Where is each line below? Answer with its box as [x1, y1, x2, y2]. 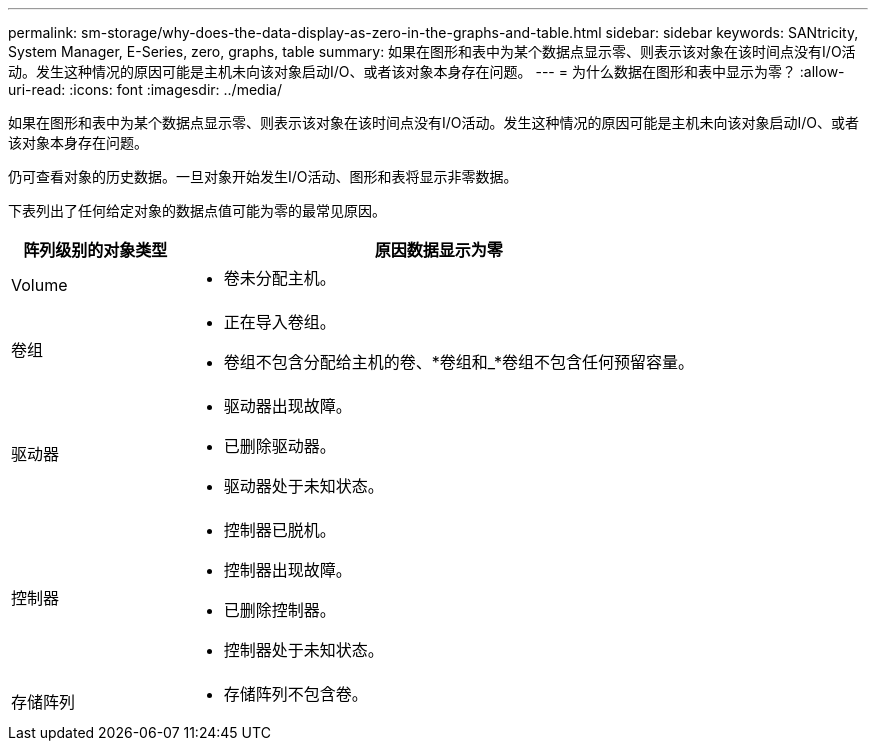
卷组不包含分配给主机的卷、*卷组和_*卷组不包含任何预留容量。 [223, 352, 694, 372]
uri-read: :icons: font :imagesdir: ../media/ [8, 81, 282, 98]
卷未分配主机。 [223, 268, 336, 288]
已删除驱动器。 [223, 436, 336, 456]
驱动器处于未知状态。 [223, 476, 384, 496]
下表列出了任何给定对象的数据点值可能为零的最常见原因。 [8, 202, 386, 219]
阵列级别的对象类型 [23, 240, 168, 260]
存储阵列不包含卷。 [223, 684, 368, 704]
